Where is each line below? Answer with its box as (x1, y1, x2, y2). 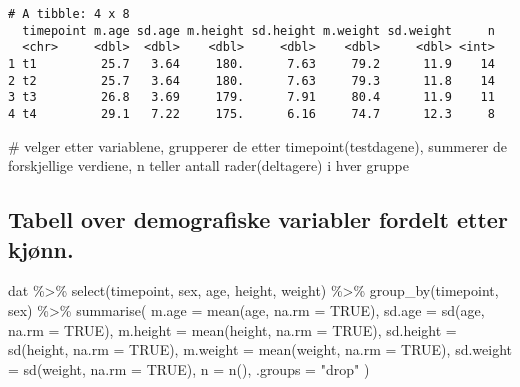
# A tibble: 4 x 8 (8, 7, 130, 21)
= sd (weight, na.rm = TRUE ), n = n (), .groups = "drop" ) (8, 358, 370, 379)
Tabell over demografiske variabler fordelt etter (8, 204, 508, 235)
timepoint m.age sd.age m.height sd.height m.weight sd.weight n (22, 23, 495, 38)
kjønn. (8, 233, 74, 264)
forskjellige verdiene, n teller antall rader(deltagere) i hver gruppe (8, 155, 409, 176)
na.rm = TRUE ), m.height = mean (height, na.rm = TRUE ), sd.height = (8, 319, 457, 340)
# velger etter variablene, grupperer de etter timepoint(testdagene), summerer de (8, 135, 508, 156)
